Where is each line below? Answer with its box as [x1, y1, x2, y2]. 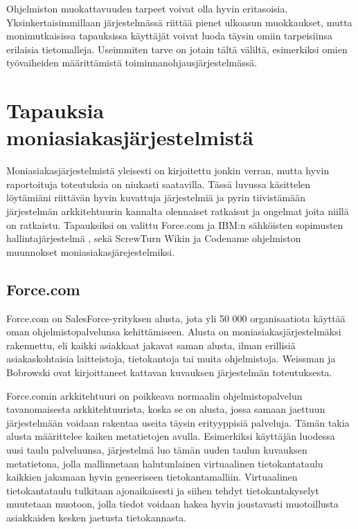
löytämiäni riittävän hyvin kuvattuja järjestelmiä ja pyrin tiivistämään [6, 190, 306, 205]
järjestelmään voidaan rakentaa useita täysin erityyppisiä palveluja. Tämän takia [6, 415, 350, 429]
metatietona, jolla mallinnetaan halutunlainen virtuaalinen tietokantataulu [6, 456, 323, 470]
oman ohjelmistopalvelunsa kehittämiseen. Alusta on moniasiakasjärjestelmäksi [6, 324, 341, 339]
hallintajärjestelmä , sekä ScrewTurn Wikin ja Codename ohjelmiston [6, 231, 301, 245]
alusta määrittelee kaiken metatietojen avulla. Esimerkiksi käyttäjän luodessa [6, 429, 335, 443]
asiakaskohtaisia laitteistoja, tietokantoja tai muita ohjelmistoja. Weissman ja [6, 351, 336, 366]
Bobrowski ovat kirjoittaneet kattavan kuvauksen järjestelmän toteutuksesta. [6, 365, 332, 380]
